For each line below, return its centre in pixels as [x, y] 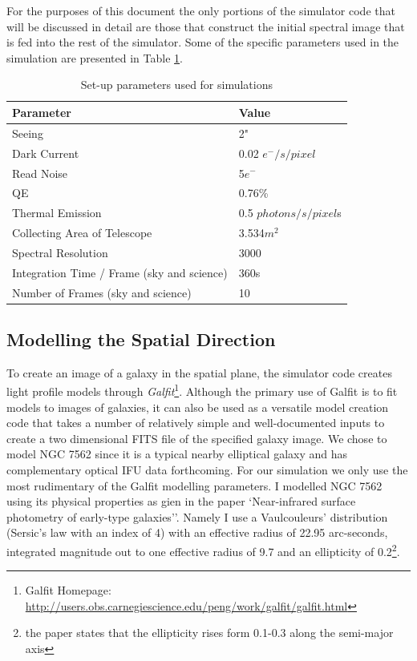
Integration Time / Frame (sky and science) [120, 272]
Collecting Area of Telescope [82, 233]
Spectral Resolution [60, 252]
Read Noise [40, 173]
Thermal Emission [57, 213]
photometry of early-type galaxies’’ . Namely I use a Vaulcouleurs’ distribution [197, 516]
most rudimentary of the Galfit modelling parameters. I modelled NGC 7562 [194, 485]
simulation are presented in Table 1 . [95, 57]
